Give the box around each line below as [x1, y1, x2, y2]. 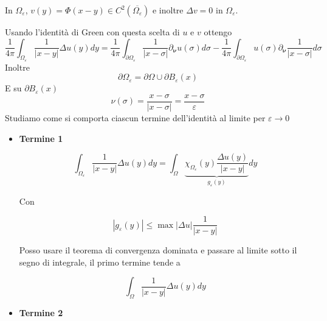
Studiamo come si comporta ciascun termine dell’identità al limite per [5, 111, 266, 124]
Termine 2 [19, 306, 63, 319]
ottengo [204, 26, 232, 38]
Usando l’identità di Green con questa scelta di [5, 26, 180, 38]
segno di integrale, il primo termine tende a [19, 255, 181, 268]
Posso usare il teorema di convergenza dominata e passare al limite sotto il [19, 244, 297, 256]
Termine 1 [19, 132, 63, 144]
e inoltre [152, 4, 184, 16]
